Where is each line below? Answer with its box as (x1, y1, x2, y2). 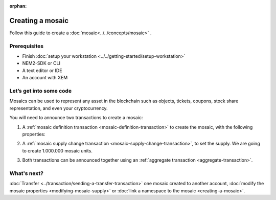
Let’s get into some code (9, 87, 72, 94)
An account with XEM (22, 75, 68, 81)
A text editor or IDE (22, 67, 62, 74)
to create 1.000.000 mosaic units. (22, 147, 93, 153)
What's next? (9, 169, 43, 176)
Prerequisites (9, 42, 43, 50)
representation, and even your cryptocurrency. (9, 105, 108, 111)
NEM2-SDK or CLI (22, 60, 61, 66)
